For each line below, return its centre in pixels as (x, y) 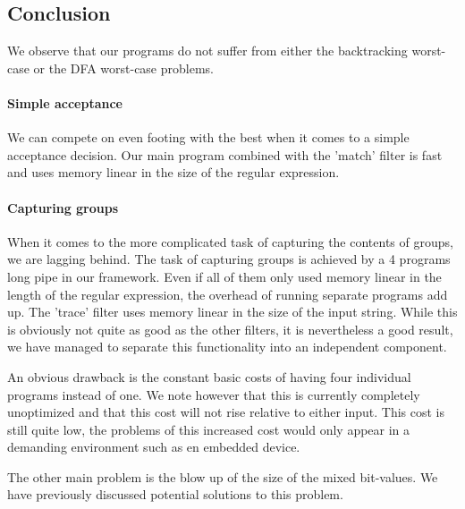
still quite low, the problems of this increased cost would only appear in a (209, 429)
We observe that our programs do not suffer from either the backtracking (207, 51)
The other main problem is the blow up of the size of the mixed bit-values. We (223, 476)
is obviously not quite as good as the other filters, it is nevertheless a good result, (230, 329)
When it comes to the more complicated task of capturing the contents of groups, (230, 241)
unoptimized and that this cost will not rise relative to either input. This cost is (226, 412)
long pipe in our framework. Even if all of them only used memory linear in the (224, 276)
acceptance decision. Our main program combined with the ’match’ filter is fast (225, 154)
